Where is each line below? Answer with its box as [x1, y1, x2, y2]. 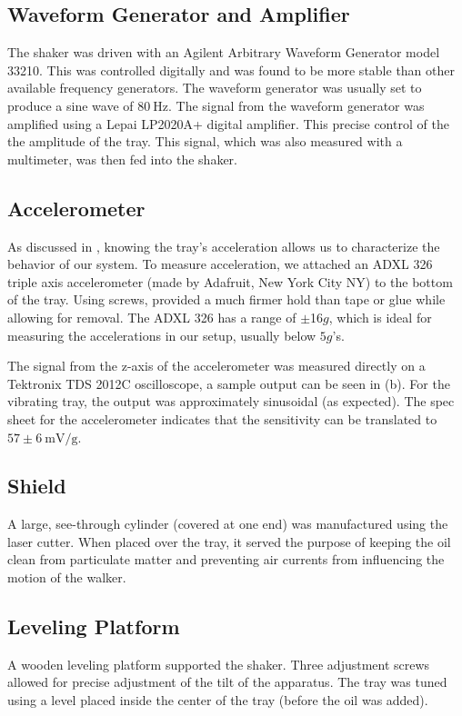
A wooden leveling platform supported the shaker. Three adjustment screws [7, 654, 430, 673]
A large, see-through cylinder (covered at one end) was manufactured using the [7, 514, 448, 533]
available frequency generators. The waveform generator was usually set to [7, 78, 422, 97]
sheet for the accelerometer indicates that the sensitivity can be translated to [7, 409, 437, 428]
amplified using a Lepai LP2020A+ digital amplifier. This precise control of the [7, 114, 449, 133]
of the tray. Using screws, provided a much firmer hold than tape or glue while [7, 290, 446, 309]
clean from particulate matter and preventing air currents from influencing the [7, 550, 445, 569]
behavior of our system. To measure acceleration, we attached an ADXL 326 [7, 254, 433, 273]
